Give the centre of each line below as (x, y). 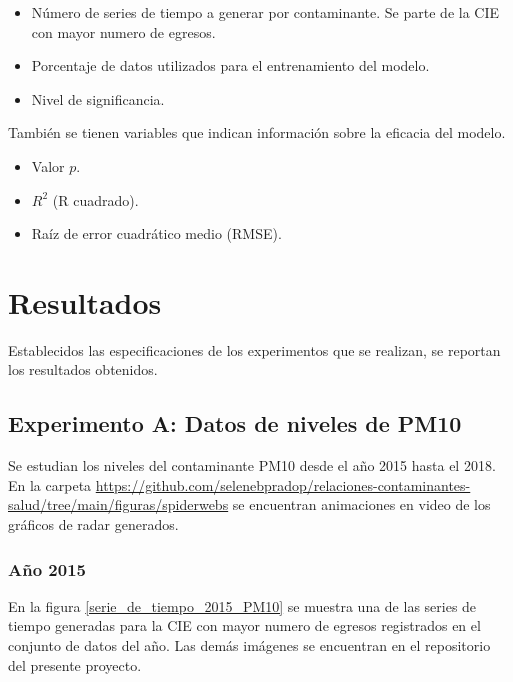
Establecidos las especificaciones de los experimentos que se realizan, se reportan (254, 349)
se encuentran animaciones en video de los (361, 504)
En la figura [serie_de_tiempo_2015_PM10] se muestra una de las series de (242, 605)
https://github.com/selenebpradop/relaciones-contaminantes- (283, 484)
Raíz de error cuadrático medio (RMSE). (156, 233)
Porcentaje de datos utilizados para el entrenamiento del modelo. (230, 65)
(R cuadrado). (95, 199)
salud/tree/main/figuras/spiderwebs (118, 504)
